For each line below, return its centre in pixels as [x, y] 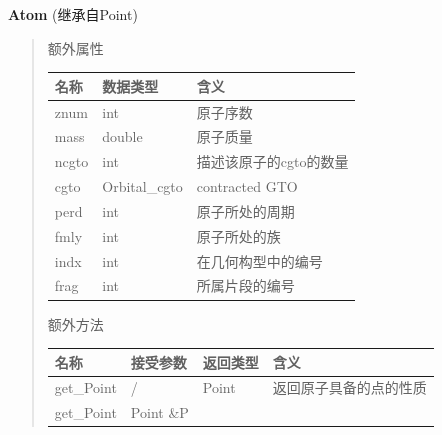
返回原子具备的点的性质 [349, 387]
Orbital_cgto [142, 186]
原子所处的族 [238, 235]
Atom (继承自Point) [73, 14]
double [122, 136]
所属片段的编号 [245, 285]
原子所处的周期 [245, 210]
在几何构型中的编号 [259, 260]
